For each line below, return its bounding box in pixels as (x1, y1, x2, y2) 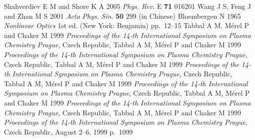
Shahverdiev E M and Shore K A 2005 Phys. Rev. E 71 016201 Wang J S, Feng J (4, 1, 252, 11)
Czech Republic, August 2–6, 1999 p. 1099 (4, 126, 133, 137)
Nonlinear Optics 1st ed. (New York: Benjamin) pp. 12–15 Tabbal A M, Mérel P (4, 20, 249, 31)
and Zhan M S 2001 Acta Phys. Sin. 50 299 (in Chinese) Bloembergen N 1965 (4, 10, 241, 21)
